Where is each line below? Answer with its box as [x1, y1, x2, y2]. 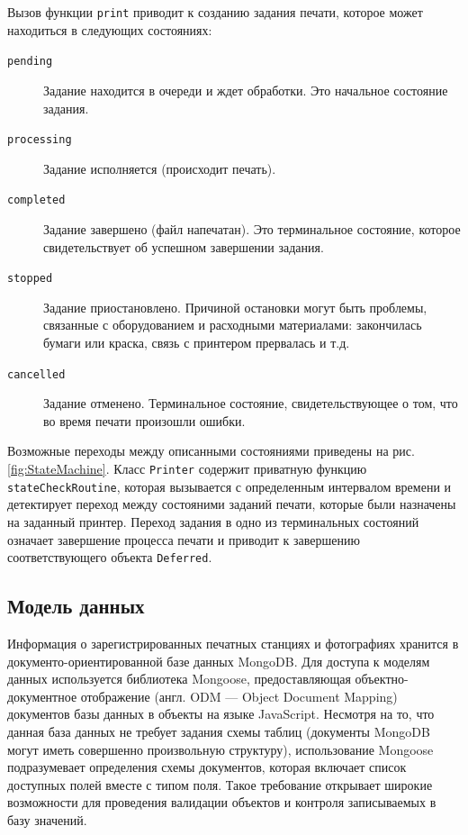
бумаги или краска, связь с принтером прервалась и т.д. [43, 333, 350, 352]
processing [7, 133, 72, 147]
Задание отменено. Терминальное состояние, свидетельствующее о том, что [43, 394, 458, 413]
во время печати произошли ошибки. [43, 411, 246, 430]
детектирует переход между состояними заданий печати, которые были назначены [7, 495, 456, 513]
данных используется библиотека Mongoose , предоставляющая [7, 669, 351, 688]
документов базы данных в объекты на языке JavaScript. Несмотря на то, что [7, 704, 435, 723]
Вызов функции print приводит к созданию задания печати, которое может [7, 3, 423, 21]
